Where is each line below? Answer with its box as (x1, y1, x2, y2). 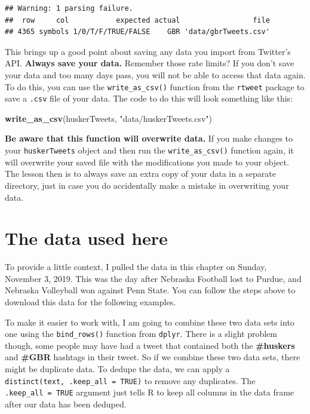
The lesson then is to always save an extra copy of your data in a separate (5, 167, 276, 180)
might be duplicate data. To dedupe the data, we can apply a (5, 363, 230, 375)
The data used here (5, 226, 168, 250)
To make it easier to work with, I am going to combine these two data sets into (5, 315, 294, 328)
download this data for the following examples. (5, 296, 176, 308)
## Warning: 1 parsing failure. (5, 4, 133, 13)
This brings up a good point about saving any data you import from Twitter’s (5, 45, 291, 57)
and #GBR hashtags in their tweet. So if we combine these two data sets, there (5, 351, 300, 363)
